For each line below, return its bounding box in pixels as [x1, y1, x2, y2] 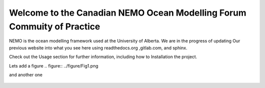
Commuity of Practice [9, 21, 101, 32]
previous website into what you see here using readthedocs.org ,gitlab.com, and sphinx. [9, 44, 187, 51]
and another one [9, 71, 43, 78]
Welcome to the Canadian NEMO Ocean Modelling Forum [9, 7, 246, 18]
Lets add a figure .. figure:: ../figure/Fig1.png [9, 63, 99, 68]
